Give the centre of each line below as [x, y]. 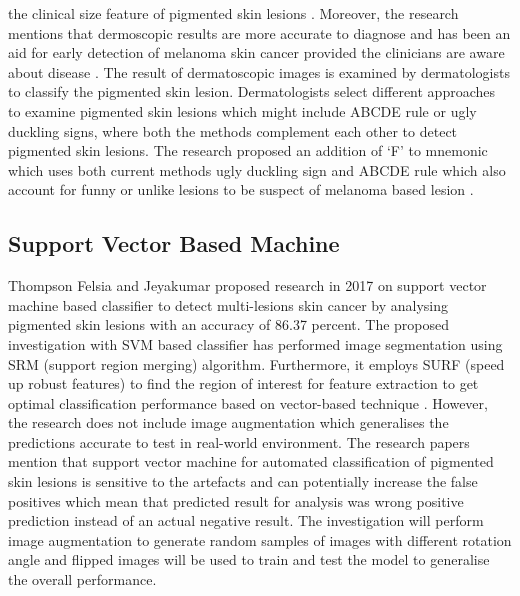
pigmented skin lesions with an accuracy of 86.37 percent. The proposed [229, 324]
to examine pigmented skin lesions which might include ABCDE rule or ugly [242, 110]
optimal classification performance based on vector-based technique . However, [248, 402]
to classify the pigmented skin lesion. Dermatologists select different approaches [251, 91]
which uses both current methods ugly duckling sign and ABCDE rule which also [257, 169]
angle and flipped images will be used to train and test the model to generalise [249, 559]
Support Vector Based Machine [174, 243]
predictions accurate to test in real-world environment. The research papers [239, 441]
